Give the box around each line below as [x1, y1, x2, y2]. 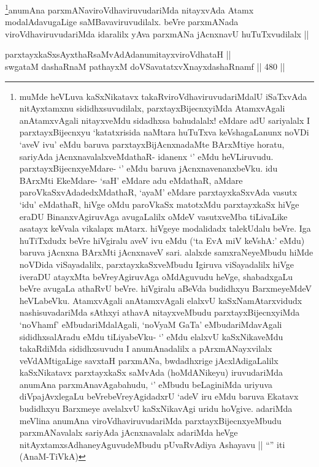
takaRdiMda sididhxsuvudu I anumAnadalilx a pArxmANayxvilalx [19, 342, 272, 355]
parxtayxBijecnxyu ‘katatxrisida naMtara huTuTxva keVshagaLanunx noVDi [19, 126, 309, 139]
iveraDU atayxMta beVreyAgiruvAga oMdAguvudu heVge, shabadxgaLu [19, 270, 293, 283]
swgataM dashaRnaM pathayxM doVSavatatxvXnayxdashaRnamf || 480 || [5, 60, 285, 73]
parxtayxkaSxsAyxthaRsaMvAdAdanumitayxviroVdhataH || [5, 48, 231, 61]
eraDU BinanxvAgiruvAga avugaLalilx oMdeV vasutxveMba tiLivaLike [19, 210, 288, 222]
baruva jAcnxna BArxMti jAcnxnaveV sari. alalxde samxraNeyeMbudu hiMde [19, 246, 313, 259]
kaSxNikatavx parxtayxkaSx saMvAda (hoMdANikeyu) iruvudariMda [19, 366, 283, 379]
